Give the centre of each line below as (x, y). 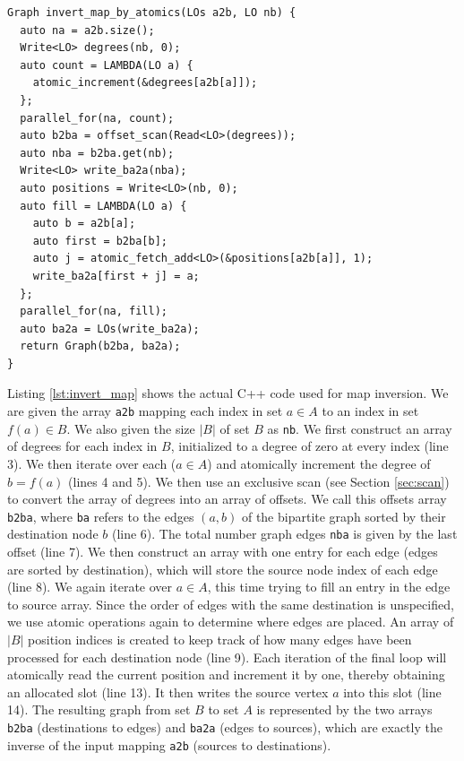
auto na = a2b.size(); (87, 30)
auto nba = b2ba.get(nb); (97, 153)
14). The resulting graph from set (99, 709)
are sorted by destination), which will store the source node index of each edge (223, 569)
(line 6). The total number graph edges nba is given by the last (284, 534)
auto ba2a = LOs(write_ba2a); (110, 329)
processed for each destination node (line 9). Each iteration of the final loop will (227, 657)
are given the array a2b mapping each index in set (145, 411)
